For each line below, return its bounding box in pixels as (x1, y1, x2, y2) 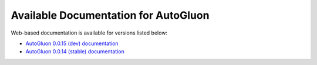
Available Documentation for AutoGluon (11, 9, 210, 22)
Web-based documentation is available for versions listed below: (11, 29, 167, 36)
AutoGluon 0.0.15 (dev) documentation (25, 40, 119, 47)
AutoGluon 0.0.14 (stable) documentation (25, 48, 124, 55)
